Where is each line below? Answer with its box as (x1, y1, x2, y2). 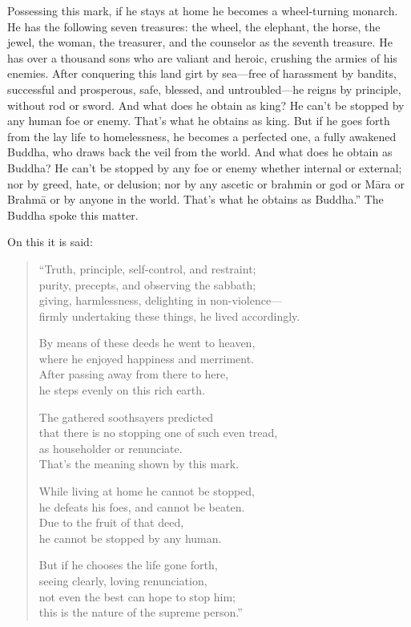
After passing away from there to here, (38, 366, 229, 382)
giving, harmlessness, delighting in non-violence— (38, 292, 283, 309)
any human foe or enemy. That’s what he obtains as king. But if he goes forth (7, 112, 390, 129)
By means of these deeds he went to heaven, (38, 334, 256, 351)
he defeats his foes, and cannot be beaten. (38, 498, 245, 515)
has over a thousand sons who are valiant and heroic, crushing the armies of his (7, 49, 397, 66)
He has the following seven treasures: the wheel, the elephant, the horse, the (7, 18, 381, 34)
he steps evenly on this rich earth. (38, 382, 205, 398)
